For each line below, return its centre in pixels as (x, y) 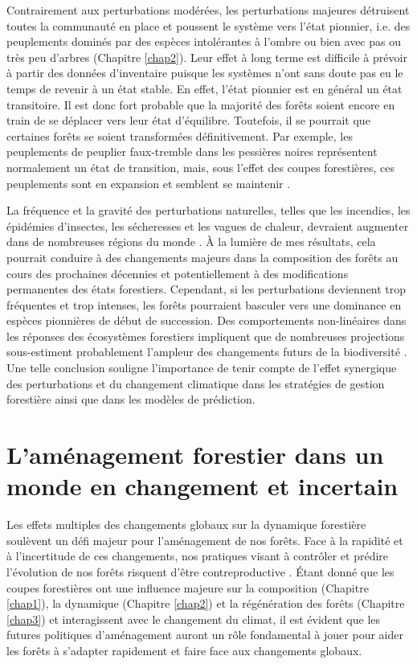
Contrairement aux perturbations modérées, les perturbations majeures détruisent (208, 10)
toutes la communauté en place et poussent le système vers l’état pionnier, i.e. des (208, 25)
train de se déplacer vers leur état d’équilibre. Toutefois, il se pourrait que (188, 120)
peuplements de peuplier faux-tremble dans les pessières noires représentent (192, 152)
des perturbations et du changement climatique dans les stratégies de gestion (196, 383)
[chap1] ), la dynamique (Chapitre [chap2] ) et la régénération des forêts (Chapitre (206, 603)
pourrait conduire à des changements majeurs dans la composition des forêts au (202, 257)
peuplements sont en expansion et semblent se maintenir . (149, 183)
